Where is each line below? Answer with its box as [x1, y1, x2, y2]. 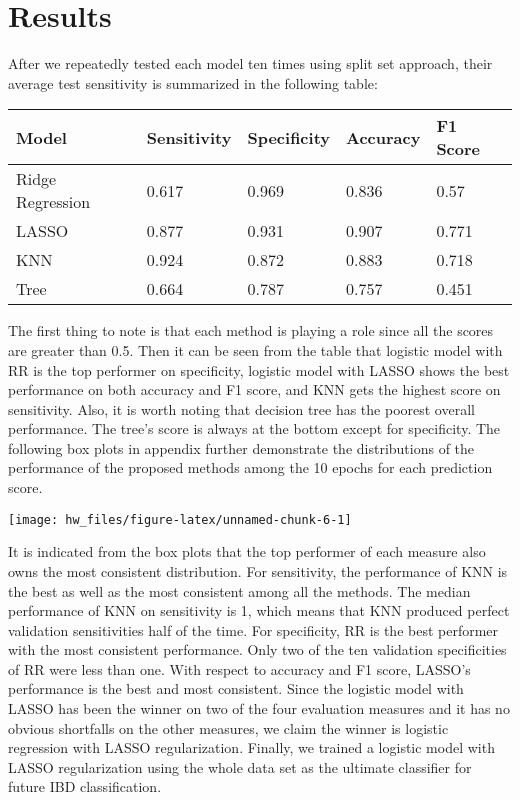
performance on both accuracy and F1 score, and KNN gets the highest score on [8, 379, 501, 400]
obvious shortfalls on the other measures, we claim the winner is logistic [8, 717, 449, 738]
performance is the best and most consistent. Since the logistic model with [8, 678, 464, 699]
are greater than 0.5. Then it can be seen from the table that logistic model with [8, 339, 503, 360]
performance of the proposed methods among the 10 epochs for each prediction [8, 457, 493, 478]
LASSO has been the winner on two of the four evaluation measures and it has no [8, 698, 510, 719]
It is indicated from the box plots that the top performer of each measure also [8, 541, 486, 562]
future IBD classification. [8, 776, 162, 797]
